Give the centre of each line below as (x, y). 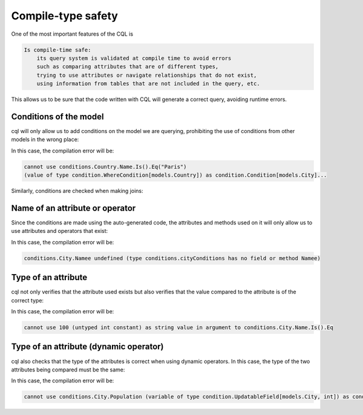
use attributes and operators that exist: (60, 231)
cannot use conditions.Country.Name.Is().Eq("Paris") (105, 167)
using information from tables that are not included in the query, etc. (148, 84)
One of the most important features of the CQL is (72, 34)
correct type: (28, 300)
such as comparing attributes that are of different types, (128, 67)
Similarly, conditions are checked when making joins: (77, 191)
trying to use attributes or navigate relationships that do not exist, (147, 75)
